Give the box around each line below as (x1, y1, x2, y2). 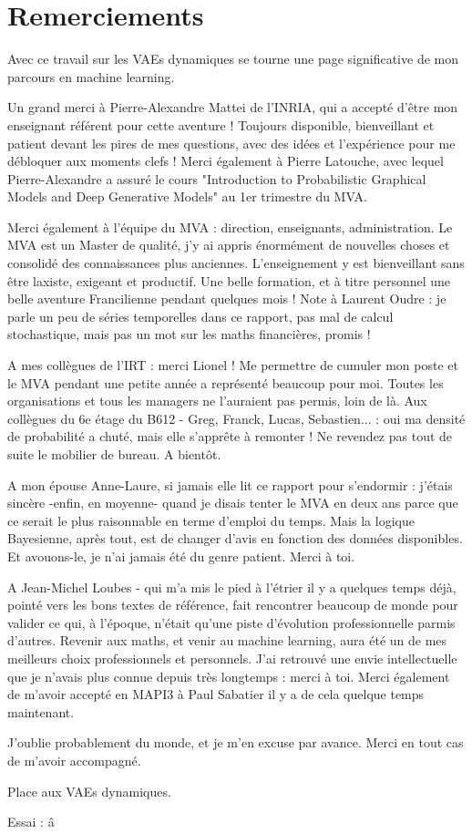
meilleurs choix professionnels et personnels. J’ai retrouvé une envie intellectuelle (7, 648, 457, 667)
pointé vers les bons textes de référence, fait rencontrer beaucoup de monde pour (7, 595, 458, 614)
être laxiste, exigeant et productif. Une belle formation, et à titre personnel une (7, 271, 451, 290)
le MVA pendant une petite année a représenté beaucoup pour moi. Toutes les (7, 373, 444, 392)
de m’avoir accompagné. (7, 750, 141, 769)
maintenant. (7, 702, 75, 721)
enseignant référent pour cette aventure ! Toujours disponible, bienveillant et (7, 115, 435, 134)
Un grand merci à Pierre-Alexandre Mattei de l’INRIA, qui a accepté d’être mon (7, 98, 458, 117)
